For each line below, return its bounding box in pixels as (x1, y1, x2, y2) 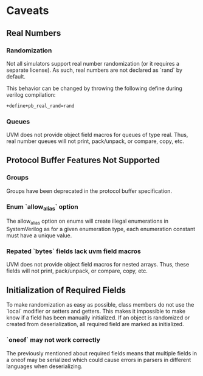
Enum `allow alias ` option (6, 202, 78, 212)
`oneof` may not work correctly (6, 336, 100, 344)
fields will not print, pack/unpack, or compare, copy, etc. (6, 267, 148, 274)
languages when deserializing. (6, 363, 83, 370)
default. (6, 72, 26, 80)
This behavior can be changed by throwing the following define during (6, 85, 182, 92)
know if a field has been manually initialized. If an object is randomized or (6, 314, 190, 321)
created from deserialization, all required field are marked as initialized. (6, 321, 184, 328)
